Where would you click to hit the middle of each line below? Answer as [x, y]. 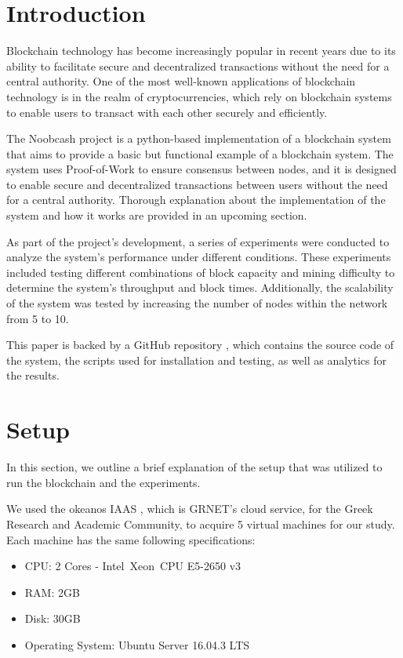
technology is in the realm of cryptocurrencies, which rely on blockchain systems [199, 96]
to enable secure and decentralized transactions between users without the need [197, 184]
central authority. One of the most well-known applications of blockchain [181, 81]
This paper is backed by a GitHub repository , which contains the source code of [200, 345]
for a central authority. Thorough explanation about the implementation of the [196, 200]
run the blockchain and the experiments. [103, 482]
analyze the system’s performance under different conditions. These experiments [199, 257]
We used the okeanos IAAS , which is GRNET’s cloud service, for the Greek [190, 509]
